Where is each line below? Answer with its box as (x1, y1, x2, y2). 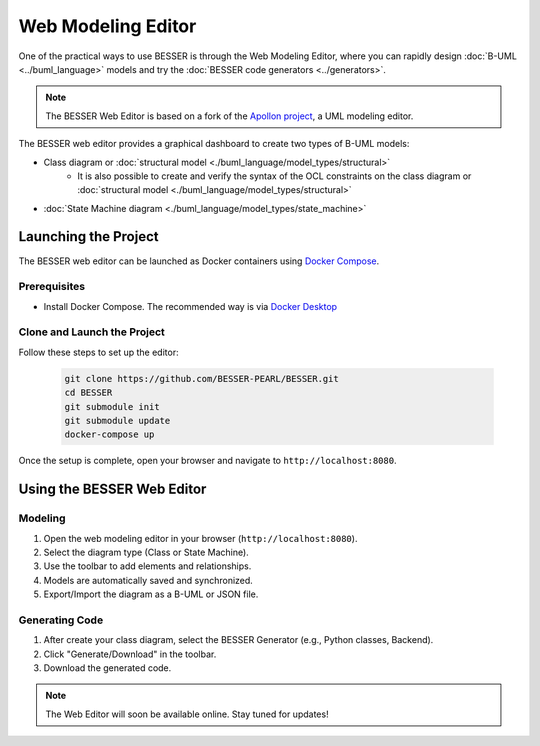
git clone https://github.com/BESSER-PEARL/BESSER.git (64, 373, 339, 384)
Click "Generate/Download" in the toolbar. (43, 648, 217, 660)
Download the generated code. (43, 662, 172, 674)
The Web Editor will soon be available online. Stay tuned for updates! (45, 708, 329, 720)
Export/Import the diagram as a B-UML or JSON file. (43, 588, 259, 600)
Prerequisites (18, 280, 85, 294)
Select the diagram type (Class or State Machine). (43, 546, 249, 558)
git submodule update (64, 415, 171, 427)
